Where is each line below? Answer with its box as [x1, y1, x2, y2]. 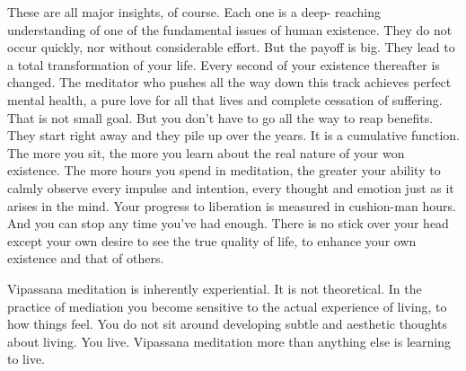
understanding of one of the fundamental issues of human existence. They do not [7, 20, 453, 39]
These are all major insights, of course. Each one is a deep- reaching [7, 3, 382, 21]
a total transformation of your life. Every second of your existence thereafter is [7, 55, 440, 74]
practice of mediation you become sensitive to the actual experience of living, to [7, 296, 447, 315]
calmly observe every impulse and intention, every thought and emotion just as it [7, 178, 454, 197]
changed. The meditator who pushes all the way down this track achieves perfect [7, 73, 452, 92]
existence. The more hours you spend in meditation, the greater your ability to [7, 161, 441, 180]
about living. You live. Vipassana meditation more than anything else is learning [7, 331, 451, 350]
